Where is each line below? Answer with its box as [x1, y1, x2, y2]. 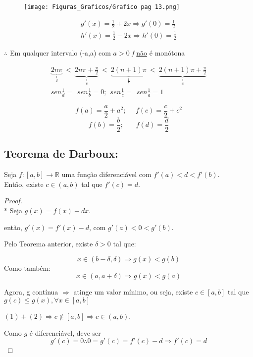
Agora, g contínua [4, 287, 58, 297]
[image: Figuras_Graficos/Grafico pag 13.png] [24, 3, 180, 10]
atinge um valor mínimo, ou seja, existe [73, 287, 193, 297]
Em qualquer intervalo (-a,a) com [9, 48, 111, 58]
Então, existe [4, 178, 44, 189]
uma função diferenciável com [61, 169, 152, 179]
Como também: [4, 262, 51, 273]
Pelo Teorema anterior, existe [4, 238, 93, 249]
